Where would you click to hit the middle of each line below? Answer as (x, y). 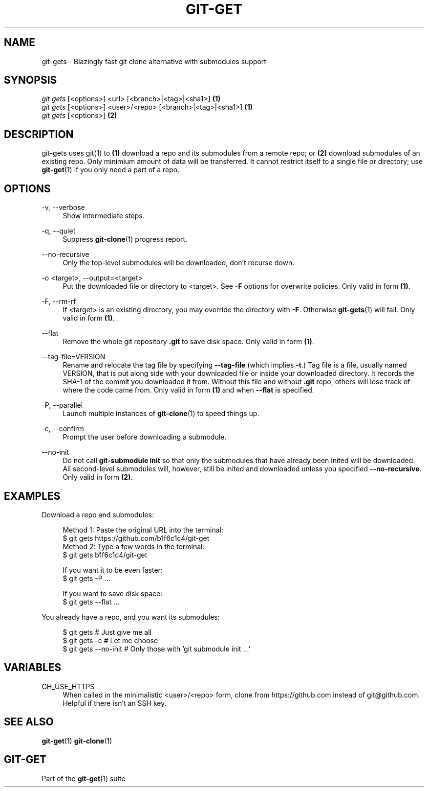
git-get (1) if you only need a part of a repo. (111, 170)
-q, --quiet (59, 231)
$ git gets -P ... (86, 578)
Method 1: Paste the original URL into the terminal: (143, 530)
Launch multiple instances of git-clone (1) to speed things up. (161, 414)
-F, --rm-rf (59, 302)
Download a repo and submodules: (98, 514)
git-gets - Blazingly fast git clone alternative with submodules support (154, 61)
